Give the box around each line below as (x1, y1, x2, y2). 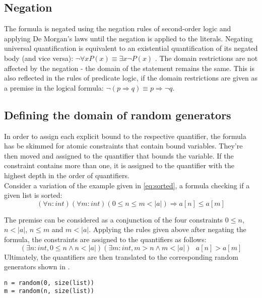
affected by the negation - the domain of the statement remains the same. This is (4, 62, 254, 73)
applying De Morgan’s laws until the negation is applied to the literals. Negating (4, 33, 253, 43)
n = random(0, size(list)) (4, 279, 94, 286)
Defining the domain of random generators (4, 107, 231, 122)
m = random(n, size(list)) (4, 287, 94, 295)
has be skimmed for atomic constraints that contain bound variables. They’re (4, 140, 243, 151)
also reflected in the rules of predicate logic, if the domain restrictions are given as (4, 72, 258, 83)
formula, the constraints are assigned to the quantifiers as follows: (4, 234, 207, 244)
